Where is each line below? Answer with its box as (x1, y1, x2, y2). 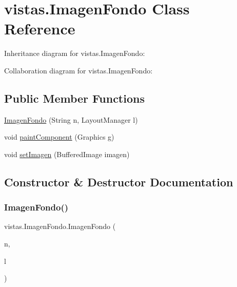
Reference (4, 18, 75, 39)
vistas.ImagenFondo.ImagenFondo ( (4, 221, 116, 232)
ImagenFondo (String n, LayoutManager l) (4, 114, 138, 125)
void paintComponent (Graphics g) (4, 131, 114, 142)
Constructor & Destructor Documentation (4, 174, 233, 189)
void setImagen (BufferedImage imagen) (4, 148, 130, 159)
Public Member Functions (4, 90, 145, 106)
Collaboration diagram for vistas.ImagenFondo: (4, 65, 153, 75)
